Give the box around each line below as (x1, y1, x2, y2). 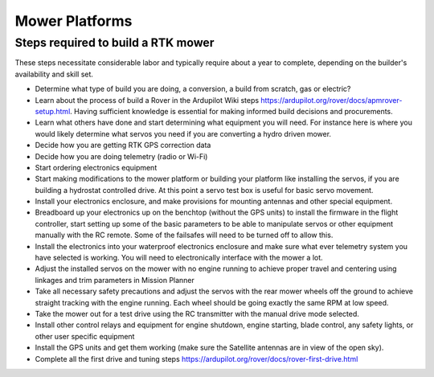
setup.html (35, 106, 71, 116)
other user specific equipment (35, 331, 135, 341)
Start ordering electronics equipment (35, 162, 158, 172)
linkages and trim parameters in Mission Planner (35, 275, 194, 285)
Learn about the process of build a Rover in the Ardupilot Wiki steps (35, 95, 260, 104)
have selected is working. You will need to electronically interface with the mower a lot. (35, 253, 323, 263)
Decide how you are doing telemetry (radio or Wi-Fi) (35, 151, 208, 161)
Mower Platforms (14, 12, 133, 30)
